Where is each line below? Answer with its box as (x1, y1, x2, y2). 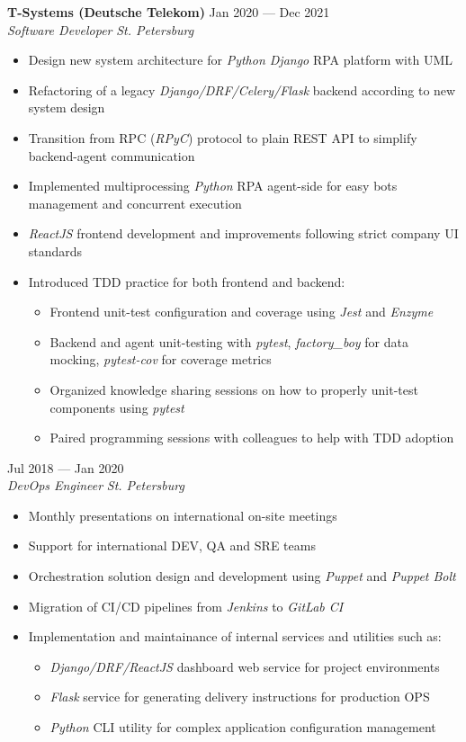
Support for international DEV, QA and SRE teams (28, 536, 316, 555)
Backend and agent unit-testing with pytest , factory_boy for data (49, 332, 408, 351)
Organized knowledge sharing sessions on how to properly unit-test (49, 380, 418, 398)
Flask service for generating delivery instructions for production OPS (49, 687, 430, 706)
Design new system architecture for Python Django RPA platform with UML (28, 50, 453, 69)
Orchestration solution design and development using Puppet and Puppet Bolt (28, 567, 456, 586)
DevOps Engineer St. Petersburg (7, 476, 184, 495)
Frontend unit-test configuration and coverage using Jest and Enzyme (49, 302, 434, 321)
